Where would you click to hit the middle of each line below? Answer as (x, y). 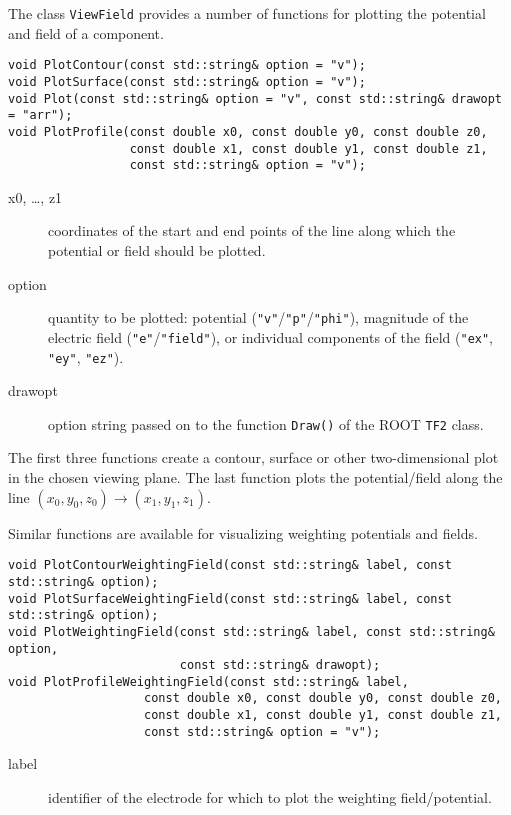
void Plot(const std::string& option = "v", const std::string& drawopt (255, 98)
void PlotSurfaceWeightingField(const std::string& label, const (230, 598)
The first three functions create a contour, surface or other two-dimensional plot (253, 457)
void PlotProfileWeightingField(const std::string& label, (208, 681)
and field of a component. (86, 32)
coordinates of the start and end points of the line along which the (252, 230)
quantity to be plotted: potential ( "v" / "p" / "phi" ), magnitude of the (258, 317)
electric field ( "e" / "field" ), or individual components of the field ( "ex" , (271, 336)
